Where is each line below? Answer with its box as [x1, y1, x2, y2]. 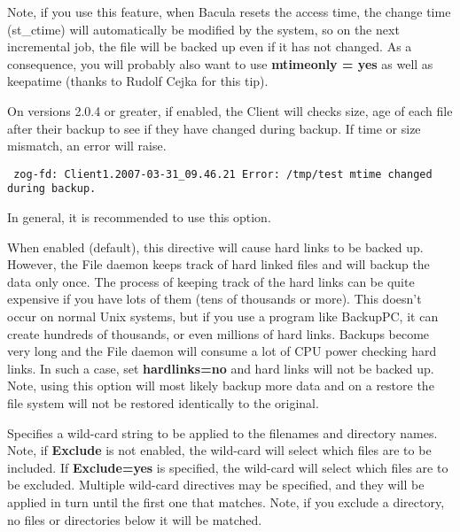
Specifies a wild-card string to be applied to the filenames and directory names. [7, 423, 438, 442]
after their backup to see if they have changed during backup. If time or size [7, 119, 421, 137]
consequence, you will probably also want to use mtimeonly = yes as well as [7, 54, 433, 73]
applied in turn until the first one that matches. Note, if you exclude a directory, [7, 492, 445, 511]
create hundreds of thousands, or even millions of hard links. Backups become [7, 324, 430, 343]
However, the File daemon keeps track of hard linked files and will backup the [7, 255, 430, 274]
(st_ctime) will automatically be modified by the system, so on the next [7, 19, 400, 38]
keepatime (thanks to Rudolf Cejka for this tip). [7, 72, 269, 90]
